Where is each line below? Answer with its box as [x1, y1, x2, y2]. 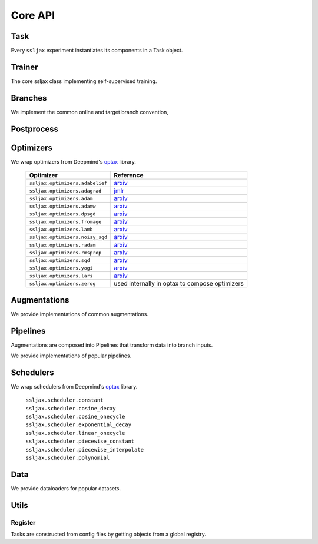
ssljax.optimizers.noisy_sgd [29, 234, 108, 240]
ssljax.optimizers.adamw [29, 203, 96, 209]
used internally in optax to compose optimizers [114, 280, 244, 288]
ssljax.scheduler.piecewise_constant [25, 438, 135, 445]
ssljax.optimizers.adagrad [29, 187, 102, 194]
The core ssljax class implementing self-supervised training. [11, 77, 157, 85]
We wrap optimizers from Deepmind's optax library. [11, 158, 137, 165]
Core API [11, 9, 55, 22]
